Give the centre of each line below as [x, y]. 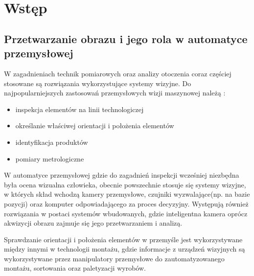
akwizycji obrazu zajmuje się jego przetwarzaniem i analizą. [93, 223]
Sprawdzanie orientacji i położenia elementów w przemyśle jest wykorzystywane [123, 239]
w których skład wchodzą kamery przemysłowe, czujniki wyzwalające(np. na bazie [127, 194]
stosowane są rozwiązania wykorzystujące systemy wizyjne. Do [98, 83]
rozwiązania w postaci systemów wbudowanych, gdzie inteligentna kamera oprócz [126, 213]
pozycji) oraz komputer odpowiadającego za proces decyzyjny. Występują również [126, 203]
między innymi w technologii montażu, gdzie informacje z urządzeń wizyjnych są [125, 249]
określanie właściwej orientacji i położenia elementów [95, 126]
